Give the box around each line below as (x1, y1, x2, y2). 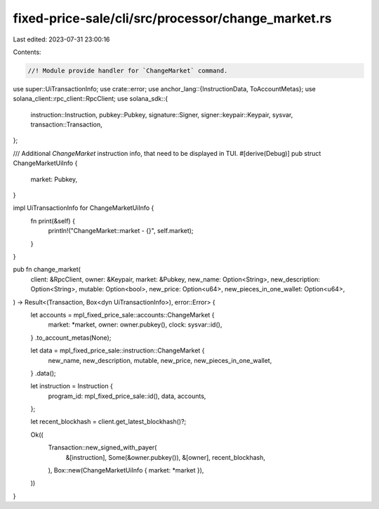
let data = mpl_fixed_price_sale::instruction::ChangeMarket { (30, 346, 205, 355)
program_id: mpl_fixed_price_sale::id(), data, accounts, (48, 392, 206, 400)
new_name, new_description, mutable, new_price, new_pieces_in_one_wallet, (48, 356, 272, 364)
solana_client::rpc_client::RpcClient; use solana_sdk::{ (13, 95, 168, 103)
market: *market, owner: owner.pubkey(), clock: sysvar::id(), (48, 320, 222, 329)
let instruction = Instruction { (30, 382, 114, 390)
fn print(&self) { (30, 216, 75, 225)
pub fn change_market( (13, 265, 81, 274)
